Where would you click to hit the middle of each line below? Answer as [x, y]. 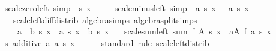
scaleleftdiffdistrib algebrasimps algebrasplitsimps [105, 19]
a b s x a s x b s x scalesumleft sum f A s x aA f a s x [144, 31]
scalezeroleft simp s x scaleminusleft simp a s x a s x [127, 8]
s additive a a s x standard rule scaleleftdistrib [107, 42]
